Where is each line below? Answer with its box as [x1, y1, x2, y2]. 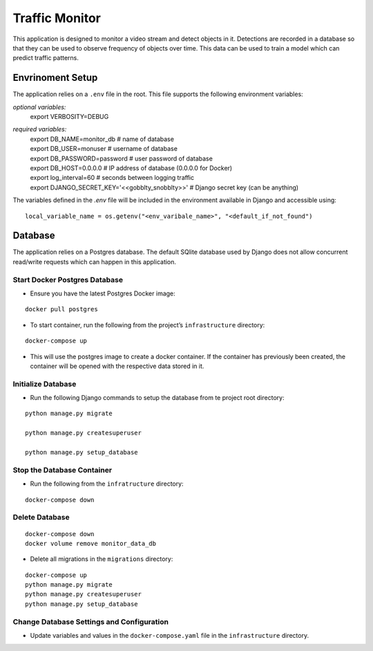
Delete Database [12, 513, 70, 522]
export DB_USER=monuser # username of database [30, 145, 178, 153]
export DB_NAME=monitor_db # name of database [30, 135, 174, 143]
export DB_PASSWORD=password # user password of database [30, 154, 213, 163]
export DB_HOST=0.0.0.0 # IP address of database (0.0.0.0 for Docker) [30, 163, 233, 172]
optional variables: [12, 102, 66, 111]
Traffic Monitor [12, 10, 102, 26]
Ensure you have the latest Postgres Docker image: [30, 289, 175, 297]
